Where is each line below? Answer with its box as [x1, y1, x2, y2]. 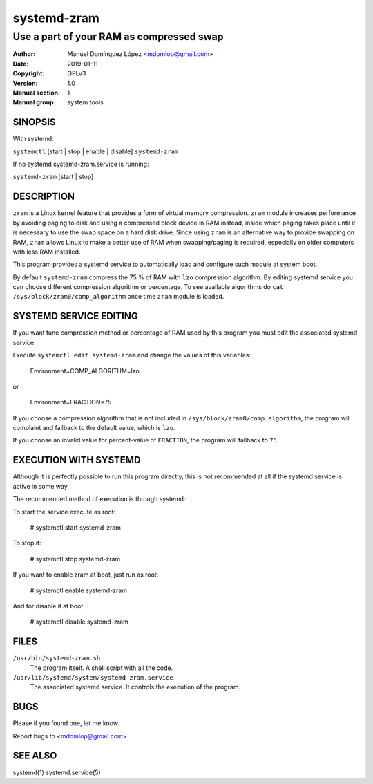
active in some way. [12, 482, 69, 490]
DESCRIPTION [12, 191, 75, 203]
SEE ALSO [12, 750, 57, 762]
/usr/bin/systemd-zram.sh [12, 654, 101, 662]
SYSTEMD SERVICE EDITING [12, 310, 138, 322]
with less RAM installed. [12, 248, 81, 256]
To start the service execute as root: [12, 507, 116, 516]
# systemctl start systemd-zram [30, 523, 121, 532]
